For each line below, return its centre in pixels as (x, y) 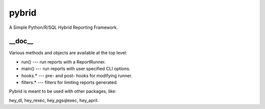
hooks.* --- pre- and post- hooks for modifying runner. (77, 75)
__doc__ (21, 41)
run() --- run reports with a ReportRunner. (64, 62)
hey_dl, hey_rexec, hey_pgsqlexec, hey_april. (54, 100)
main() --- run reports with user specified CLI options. (76, 69)
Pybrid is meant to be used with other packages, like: (63, 91)
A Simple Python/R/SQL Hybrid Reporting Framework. (63, 27)
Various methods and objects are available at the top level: (68, 53)
